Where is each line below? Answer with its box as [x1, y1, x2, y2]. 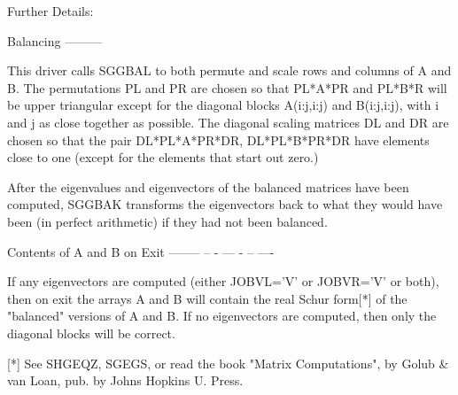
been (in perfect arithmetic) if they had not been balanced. [7, 212, 328, 230]
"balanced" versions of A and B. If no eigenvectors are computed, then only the [7, 306, 437, 325]
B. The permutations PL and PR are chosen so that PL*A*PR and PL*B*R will [7, 78, 447, 97]
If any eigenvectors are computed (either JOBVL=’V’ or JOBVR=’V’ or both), [7, 272, 439, 290]
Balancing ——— [7, 31, 103, 50]
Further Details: [7, 2, 94, 19]
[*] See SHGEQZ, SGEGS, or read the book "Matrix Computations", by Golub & [7, 353, 449, 372]
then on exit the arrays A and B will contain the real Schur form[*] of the [7, 289, 408, 307]
